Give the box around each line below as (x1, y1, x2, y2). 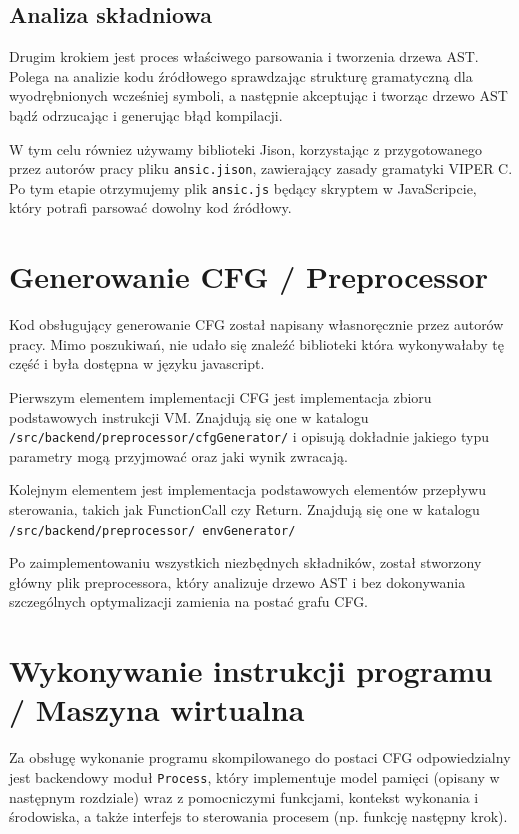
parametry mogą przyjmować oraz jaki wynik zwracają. (9, 445, 348, 466)
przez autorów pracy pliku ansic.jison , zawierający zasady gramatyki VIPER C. (9, 158, 513, 179)
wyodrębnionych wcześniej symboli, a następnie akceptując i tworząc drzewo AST (9, 85, 508, 106)
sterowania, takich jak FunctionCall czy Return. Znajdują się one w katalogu (9, 499, 480, 520)
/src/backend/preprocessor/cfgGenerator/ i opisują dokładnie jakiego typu (9, 426, 490, 447)
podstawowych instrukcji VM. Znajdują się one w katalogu (9, 406, 369, 427)
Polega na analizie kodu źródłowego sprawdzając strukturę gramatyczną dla (9, 65, 473, 86)
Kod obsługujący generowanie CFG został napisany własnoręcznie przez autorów (9, 314, 504, 335)
